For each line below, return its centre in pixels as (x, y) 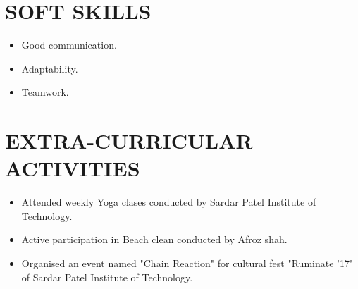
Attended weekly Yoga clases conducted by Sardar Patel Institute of (169, 202)
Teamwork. (45, 92)
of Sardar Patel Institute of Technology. (107, 277)
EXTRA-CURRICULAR (129, 141)
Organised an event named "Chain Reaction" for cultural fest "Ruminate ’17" (187, 263)
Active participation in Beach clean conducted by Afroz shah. (154, 239)
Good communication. (69, 45)
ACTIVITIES (73, 168)
